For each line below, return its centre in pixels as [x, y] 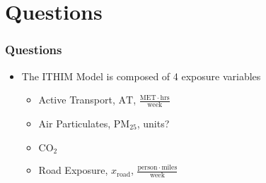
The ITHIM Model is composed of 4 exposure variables [141, 76]
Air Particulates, [75, 124]
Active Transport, [77, 100]
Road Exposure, [73, 170]
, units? [153, 124]
